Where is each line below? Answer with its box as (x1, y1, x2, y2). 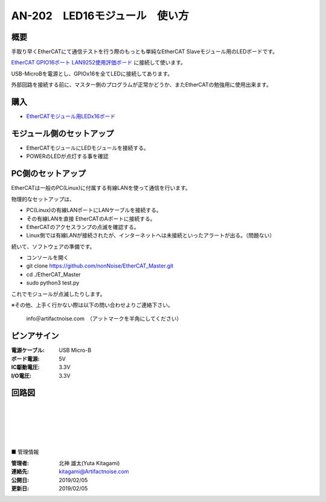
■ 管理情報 (11, 448, 39, 456)
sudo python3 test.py (26, 279, 80, 286)
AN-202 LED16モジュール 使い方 (11, 9, 190, 22)
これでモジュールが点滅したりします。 (11, 290, 106, 298)
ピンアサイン (11, 331, 59, 341)
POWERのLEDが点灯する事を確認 (26, 152, 109, 160)
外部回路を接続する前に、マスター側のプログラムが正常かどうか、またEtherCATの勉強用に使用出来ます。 (11, 81, 272, 89)
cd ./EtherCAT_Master (26, 271, 81, 278)
